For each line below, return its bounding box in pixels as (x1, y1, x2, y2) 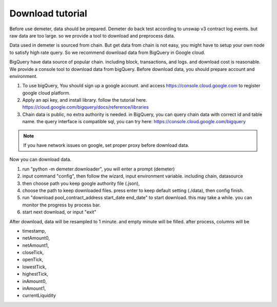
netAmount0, (22, 235, 50, 241)
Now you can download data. (9, 157, 72, 163)
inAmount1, (22, 285, 46, 292)
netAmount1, (22, 242, 49, 248)
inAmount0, (22, 278, 47, 284)
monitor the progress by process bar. (22, 202, 101, 208)
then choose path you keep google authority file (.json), (22, 180, 140, 186)
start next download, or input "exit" (22, 209, 97, 215)
